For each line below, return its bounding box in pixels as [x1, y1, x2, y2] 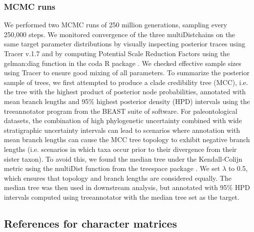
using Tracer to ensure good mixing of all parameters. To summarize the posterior [4, 67, 250, 78]
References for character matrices [4, 215, 177, 231]
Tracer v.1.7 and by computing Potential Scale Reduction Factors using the [4, 48, 230, 58]
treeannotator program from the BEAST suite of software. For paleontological [4, 105, 237, 116]
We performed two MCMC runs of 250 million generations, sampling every [4, 20, 227, 30]
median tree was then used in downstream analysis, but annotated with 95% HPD [4, 182, 250, 192]
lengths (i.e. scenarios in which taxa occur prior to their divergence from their [4, 144, 237, 154]
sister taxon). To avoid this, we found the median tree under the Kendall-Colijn [4, 153, 243, 164]
